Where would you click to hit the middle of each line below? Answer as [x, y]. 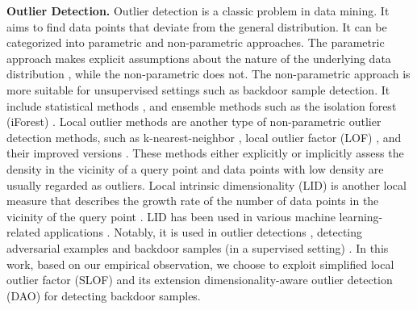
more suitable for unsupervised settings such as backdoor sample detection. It [198, 89]
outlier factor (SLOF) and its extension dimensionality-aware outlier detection [200, 280]
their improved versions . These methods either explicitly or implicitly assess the [205, 153]
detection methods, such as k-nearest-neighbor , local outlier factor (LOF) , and [204, 137]
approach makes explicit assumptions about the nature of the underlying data [199, 58]
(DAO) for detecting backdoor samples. [104, 295]
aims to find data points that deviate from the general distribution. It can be [197, 26]
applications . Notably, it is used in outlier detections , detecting [203, 232]
